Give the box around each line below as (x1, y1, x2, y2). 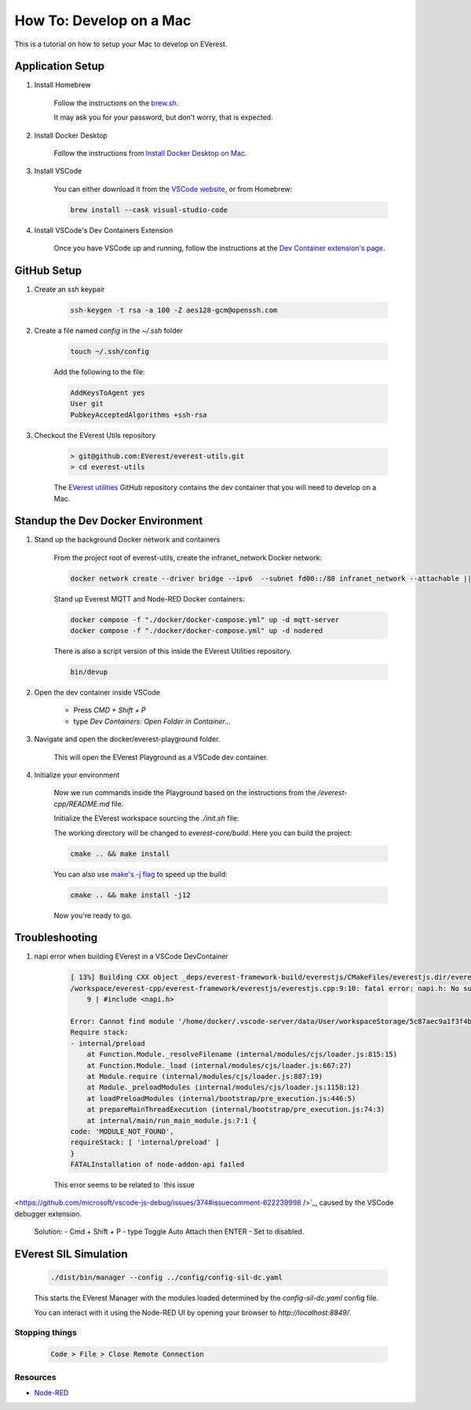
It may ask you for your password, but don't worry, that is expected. (53, 112, 274, 122)
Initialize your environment (34, 771, 120, 780)
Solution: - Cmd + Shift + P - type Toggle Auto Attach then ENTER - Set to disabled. (34, 1227, 305, 1236)
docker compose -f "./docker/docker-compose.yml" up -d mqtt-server (70, 615, 340, 624)
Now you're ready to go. (53, 911, 133, 920)
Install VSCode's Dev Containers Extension (34, 225, 173, 235)
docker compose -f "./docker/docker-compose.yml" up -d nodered (70, 626, 323, 635)
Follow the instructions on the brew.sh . (53, 98, 179, 108)
